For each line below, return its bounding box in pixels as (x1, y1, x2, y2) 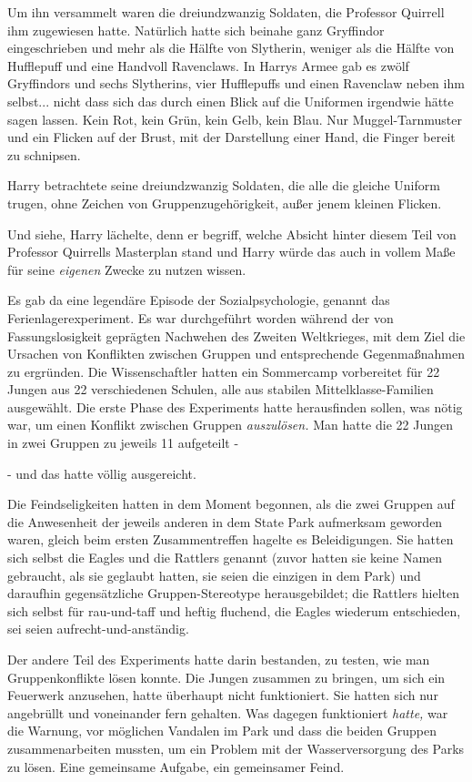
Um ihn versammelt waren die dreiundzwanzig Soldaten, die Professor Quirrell (7, 3, 445, 21)
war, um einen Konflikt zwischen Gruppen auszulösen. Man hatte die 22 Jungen (7, 415, 453, 434)
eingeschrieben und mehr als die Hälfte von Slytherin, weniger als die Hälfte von (7, 38, 455, 57)
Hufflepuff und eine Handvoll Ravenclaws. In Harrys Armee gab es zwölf (7, 56, 409, 75)
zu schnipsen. (7, 145, 81, 164)
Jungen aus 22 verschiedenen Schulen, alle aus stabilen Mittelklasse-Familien (7, 380, 434, 399)
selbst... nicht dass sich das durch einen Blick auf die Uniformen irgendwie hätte (7, 91, 454, 110)
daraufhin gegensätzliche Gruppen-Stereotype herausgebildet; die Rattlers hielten (7, 584, 459, 603)
